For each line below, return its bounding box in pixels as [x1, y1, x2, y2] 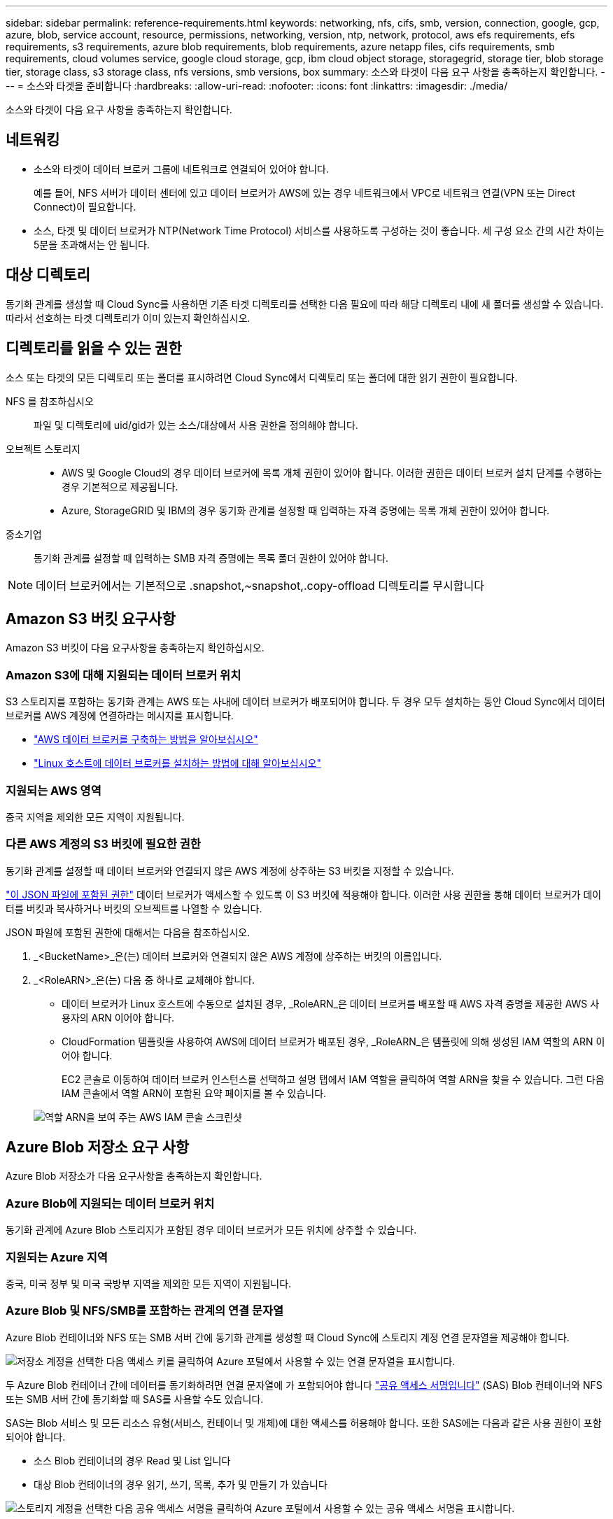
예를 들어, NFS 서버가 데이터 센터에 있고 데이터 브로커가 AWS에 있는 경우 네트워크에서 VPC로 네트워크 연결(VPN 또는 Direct [34, 186, 575, 199]
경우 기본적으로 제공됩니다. [62, 480, 178, 493]
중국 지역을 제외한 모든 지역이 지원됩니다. [6, 810, 185, 823]
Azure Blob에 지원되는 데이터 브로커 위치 [6, 1196, 215, 1210]
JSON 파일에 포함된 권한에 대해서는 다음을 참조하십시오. [6, 926, 251, 938]
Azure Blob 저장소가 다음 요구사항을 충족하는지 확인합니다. [6, 1170, 262, 1182]
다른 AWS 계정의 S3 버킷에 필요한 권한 [6, 837, 201, 852]
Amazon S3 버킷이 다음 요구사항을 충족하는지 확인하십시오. [6, 642, 265, 654]
